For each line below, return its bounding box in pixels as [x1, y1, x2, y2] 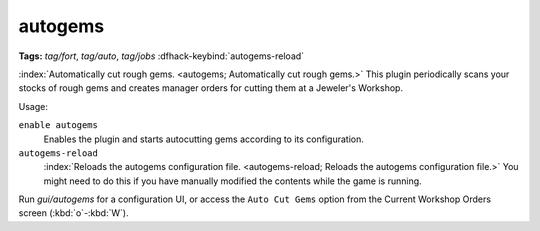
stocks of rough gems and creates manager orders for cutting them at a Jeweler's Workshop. [18, 82, 404, 94]
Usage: [18, 100, 49, 112]
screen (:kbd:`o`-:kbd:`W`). [18, 207, 129, 219]
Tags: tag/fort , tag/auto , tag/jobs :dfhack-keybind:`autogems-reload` [18, 50, 305, 62]
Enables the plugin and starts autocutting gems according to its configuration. [43, 133, 365, 145]
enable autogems [18, 120, 99, 131]
